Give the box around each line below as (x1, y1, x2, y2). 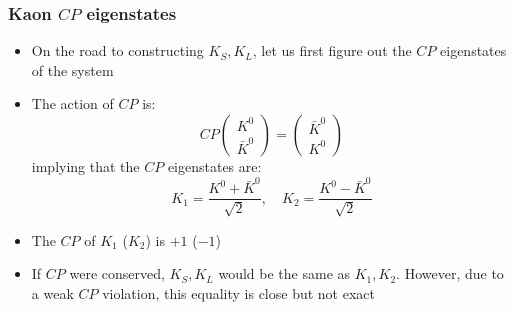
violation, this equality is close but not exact (102, 282, 375, 303)
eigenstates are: (167, 156, 262, 176)
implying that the (31, 156, 140, 176)
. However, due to (396, 263, 504, 284)
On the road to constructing (31, 40, 204, 61)
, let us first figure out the (252, 40, 412, 61)
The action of (31, 93, 114, 114)
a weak (31, 282, 74, 303)
